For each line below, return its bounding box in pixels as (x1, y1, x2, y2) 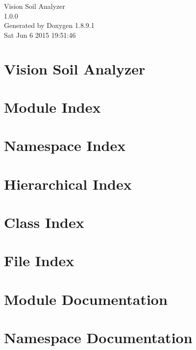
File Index (4, 250, 74, 271)
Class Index (4, 212, 84, 232)
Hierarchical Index (4, 174, 132, 194)
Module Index (4, 97, 101, 117)
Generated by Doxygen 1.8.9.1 (4, 20, 95, 30)
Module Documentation (4, 289, 168, 309)
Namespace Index (4, 135, 126, 155)
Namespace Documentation (4, 327, 193, 348)
